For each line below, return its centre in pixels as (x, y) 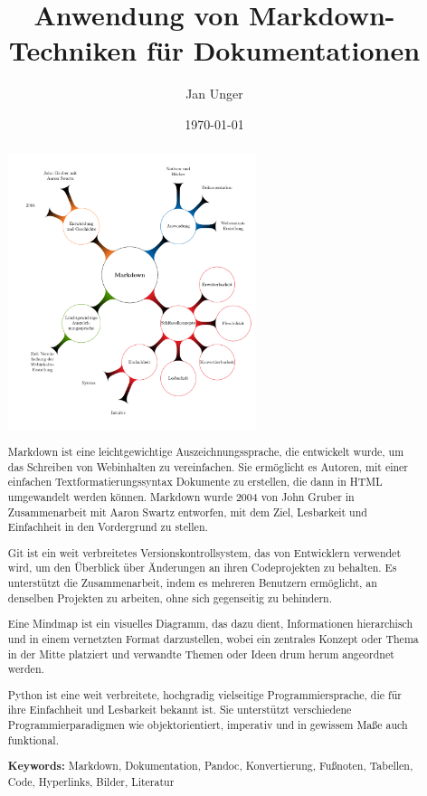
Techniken (73, 50)
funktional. (33, 739)
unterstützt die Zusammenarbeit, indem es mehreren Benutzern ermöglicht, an (192, 583)
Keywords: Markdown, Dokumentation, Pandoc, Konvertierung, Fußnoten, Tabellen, (210, 766)
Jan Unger (214, 94)
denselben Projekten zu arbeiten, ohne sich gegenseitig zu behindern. (170, 597)
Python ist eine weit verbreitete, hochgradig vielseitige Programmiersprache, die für (204, 694)
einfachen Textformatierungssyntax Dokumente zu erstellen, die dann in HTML (195, 482)
